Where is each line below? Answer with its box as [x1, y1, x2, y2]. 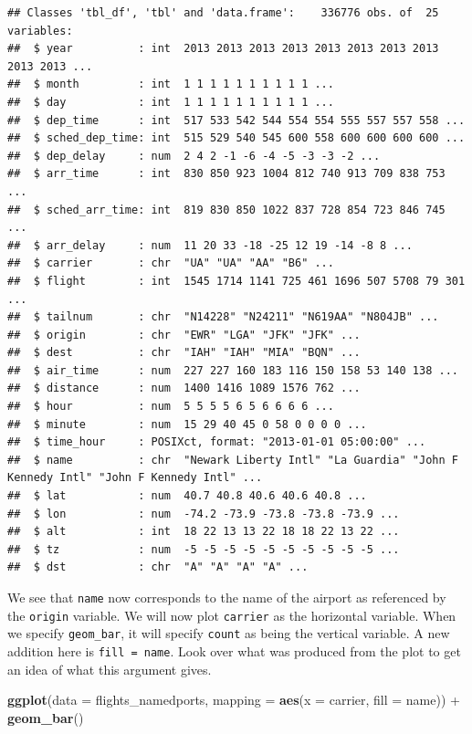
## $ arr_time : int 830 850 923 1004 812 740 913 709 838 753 [7, 167, 446, 181]
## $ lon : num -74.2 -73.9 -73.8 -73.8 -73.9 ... [7, 507, 400, 520]
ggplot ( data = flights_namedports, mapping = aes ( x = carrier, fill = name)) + [7, 690, 460, 709]
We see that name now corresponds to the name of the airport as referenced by [7, 588, 446, 606]
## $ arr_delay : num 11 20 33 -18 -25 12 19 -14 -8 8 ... [7, 238, 413, 252]
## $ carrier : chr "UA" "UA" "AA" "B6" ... [7, 257, 334, 270]
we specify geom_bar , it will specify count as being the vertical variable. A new [7, 624, 450, 643]
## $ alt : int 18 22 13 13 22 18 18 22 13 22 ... [7, 525, 400, 539]
